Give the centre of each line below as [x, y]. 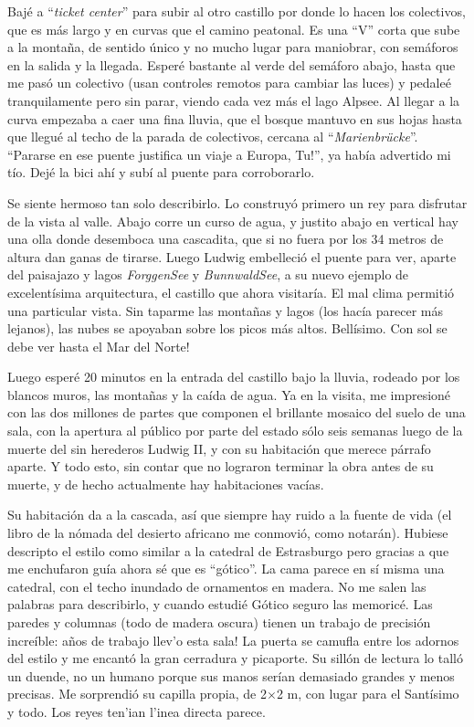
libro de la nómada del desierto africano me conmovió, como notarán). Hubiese [228, 533]
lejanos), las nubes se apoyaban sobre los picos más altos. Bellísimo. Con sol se [227, 328]
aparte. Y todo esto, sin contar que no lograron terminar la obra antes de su [221, 466]
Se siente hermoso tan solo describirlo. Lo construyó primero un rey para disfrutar [237, 202]
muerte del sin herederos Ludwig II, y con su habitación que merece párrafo [219, 448]
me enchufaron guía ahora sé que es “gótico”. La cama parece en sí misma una [226, 569]
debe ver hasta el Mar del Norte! [99, 346]
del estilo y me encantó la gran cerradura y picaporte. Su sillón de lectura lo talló [235, 658]
